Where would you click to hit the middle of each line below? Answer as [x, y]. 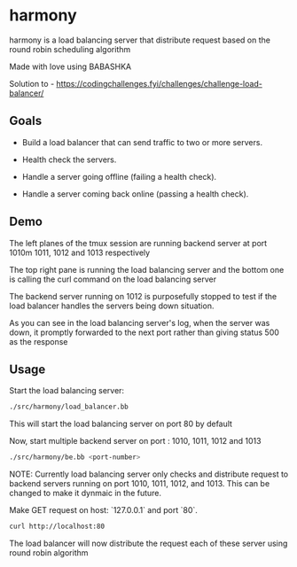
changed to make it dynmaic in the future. [86, 493]
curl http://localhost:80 [57, 527]
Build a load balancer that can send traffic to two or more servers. [142, 142]
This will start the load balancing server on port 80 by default [121, 424]
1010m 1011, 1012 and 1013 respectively [80, 252]
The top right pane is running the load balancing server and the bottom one [147, 269]
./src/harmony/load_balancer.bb [69, 407]
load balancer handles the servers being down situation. [112, 306]
